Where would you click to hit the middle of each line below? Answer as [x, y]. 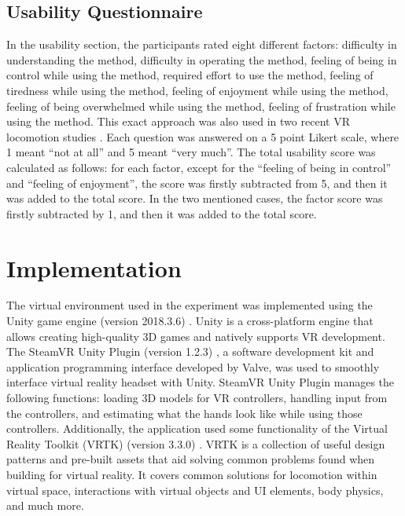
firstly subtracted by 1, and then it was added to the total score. [162, 213]
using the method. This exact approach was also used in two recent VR [178, 121]
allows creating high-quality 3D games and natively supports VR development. [196, 336]
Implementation [94, 267]
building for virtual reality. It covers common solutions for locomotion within [192, 474]
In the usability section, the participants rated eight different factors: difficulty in [202, 44]
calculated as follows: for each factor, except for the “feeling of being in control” [199, 167]
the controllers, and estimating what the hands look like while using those [184, 413]
